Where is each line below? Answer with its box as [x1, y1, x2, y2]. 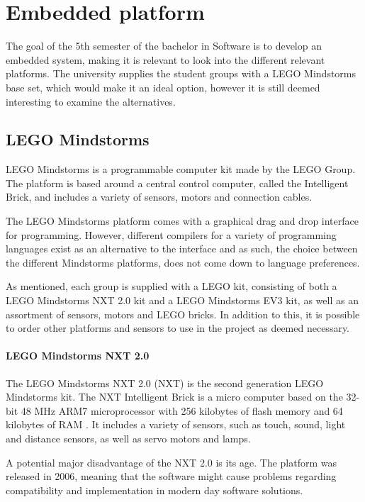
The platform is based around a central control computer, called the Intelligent [6, 175, 349, 190]
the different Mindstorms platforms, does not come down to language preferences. [6, 255, 360, 269]
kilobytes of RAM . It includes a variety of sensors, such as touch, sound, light [6, 417, 346, 432]
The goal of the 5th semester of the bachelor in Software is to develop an [6, 38, 322, 53]
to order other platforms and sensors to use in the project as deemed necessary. [6, 320, 350, 335]
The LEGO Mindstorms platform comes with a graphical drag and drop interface [6, 213, 359, 228]
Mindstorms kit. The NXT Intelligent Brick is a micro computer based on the [6, 389, 343, 404]
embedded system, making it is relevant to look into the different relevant [6, 52, 325, 67]
